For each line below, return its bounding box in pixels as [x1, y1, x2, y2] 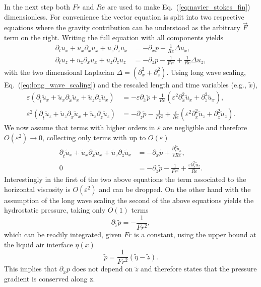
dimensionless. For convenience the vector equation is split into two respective [4, 11, 244, 22]
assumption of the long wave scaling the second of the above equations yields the [4, 195, 254, 205]
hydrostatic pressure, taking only [4, 205, 106, 215]
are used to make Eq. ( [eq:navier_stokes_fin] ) [107, 2, 250, 12]
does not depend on [72, 263, 133, 274]
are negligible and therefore [163, 122, 247, 133]
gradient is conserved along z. [4, 273, 95, 283]
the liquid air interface [4, 239, 73, 249]
